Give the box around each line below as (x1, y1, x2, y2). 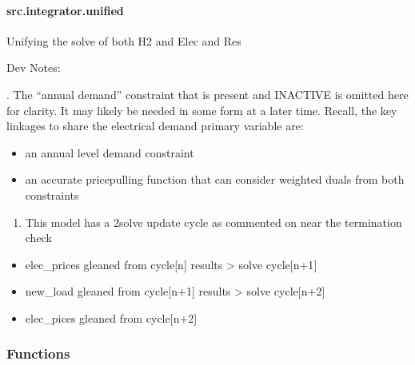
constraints (25, 186, 79, 203)
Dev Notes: (6, 59, 61, 76)
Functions (6, 343, 70, 363)
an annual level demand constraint (25, 144, 194, 161)
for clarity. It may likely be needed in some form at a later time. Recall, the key (6, 101, 397, 118)
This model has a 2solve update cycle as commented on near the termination (25, 213, 402, 230)
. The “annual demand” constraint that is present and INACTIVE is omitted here (6, 85, 409, 102)
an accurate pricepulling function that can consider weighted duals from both (25, 171, 405, 188)
